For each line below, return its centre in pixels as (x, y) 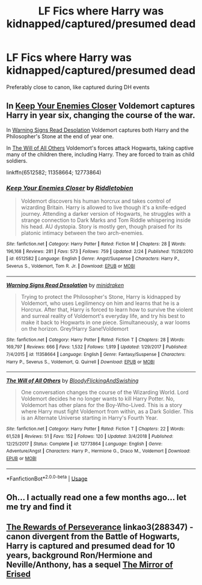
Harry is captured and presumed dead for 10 (91, 546)
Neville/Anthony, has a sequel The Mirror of (90, 565)
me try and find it (39, 507)
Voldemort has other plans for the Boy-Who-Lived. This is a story (101, 405)
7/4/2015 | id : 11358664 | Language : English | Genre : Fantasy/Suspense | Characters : (96, 354)
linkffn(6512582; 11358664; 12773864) (54, 172)
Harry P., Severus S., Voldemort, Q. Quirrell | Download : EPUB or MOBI (81, 362)
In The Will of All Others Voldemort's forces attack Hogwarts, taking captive (100, 148)
